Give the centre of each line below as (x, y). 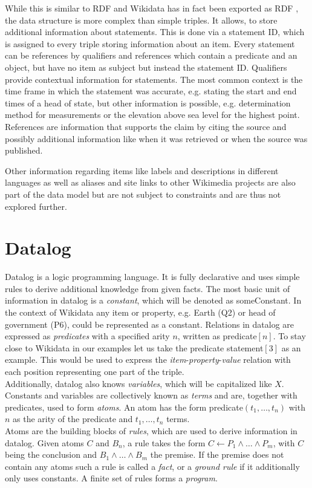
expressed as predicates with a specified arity (87, 336)
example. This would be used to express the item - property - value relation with (148, 359)
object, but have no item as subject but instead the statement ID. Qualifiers (146, 67)
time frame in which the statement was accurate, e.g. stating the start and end (151, 91)
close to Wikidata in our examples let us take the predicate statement (134, 347)
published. (24, 150)
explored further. (36, 206)
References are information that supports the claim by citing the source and (146, 126)
